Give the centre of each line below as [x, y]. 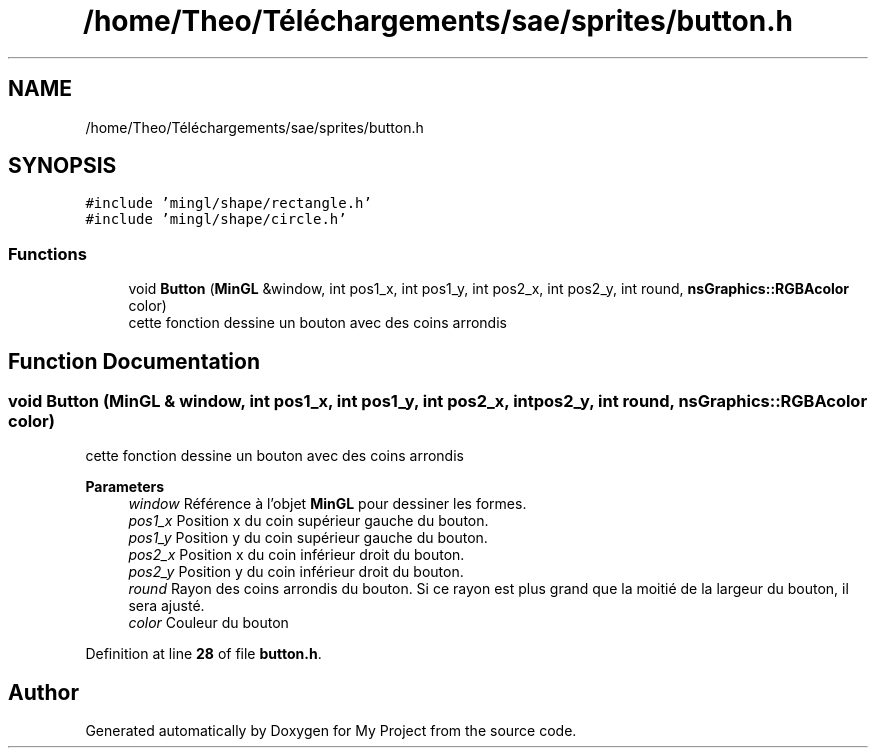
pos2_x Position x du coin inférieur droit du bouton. [296, 555]
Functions [47, 253]
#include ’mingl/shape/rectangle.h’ [228, 203]
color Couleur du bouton [208, 623]
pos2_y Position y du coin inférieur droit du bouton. [296, 572]
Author [43, 692]
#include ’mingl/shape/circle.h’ [216, 219]
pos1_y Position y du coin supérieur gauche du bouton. [308, 538]
